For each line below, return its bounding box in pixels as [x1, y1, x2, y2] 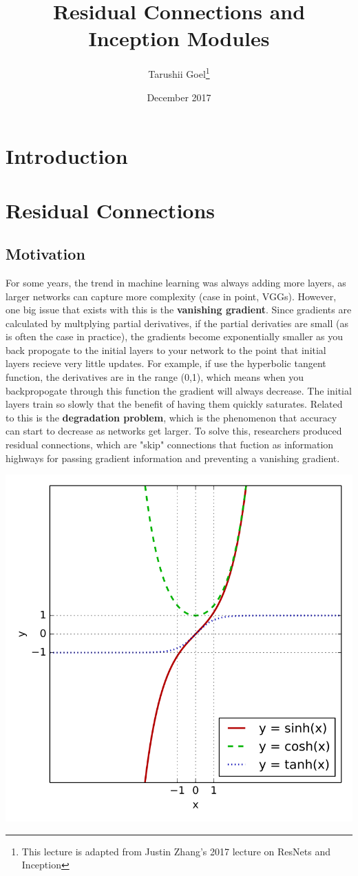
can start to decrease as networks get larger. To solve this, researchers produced [6, 424, 342, 438]
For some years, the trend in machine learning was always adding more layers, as [6, 275, 346, 289]
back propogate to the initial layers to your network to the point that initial [6, 342, 326, 357]
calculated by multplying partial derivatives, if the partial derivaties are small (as [6, 315, 348, 330]
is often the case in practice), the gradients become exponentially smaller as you [6, 329, 344, 344]
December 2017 [147, 90, 211, 104]
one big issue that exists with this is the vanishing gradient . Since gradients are [6, 302, 352, 317]
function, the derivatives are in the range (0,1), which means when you [6, 370, 304, 384]
